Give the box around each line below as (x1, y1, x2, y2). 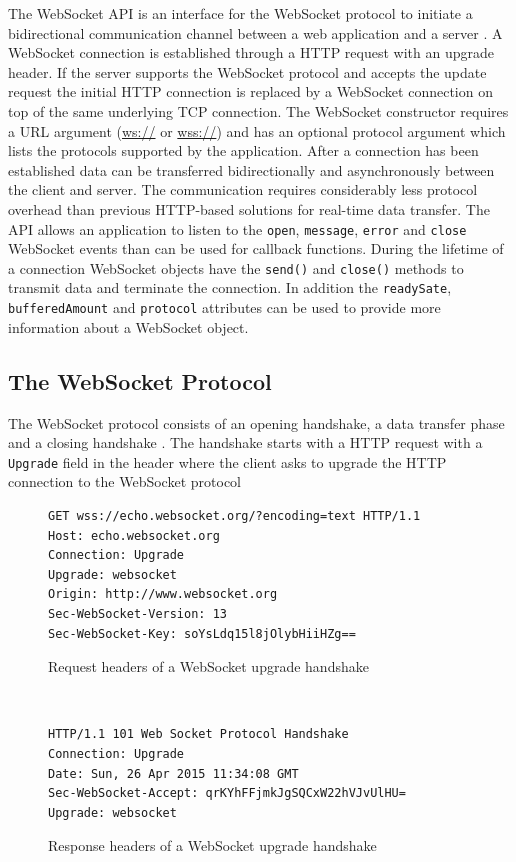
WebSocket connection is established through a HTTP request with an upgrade (8, 42, 494, 63)
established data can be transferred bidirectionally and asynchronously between (8, 159, 495, 180)
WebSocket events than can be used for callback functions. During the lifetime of (8, 238, 504, 259)
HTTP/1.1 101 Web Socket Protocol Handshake (48, 727, 349, 742)
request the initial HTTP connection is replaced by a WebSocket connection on (8, 81, 493, 102)
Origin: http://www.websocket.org (48, 587, 278, 602)
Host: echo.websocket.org (48, 528, 220, 543)
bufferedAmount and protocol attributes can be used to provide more (8, 297, 441, 318)
